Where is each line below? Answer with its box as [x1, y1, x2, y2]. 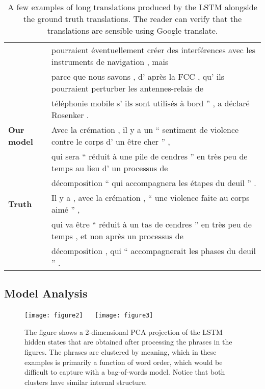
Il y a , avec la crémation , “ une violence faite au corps [51, 192, 250, 203]
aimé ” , [51, 203, 80, 215]
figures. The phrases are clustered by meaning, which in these [24, 347, 217, 357]
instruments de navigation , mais [51, 56, 169, 67]
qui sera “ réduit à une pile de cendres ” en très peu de [51, 150, 248, 162]
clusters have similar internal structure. [24, 376, 147, 387]
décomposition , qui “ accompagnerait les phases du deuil [51, 245, 256, 257]
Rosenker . [51, 109, 89, 121]
